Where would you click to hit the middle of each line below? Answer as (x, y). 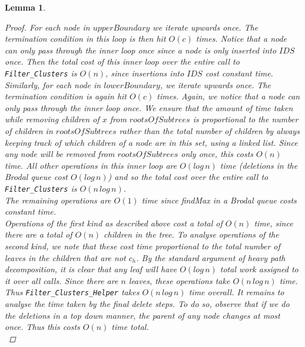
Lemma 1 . (25, 7)
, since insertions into (145, 73)
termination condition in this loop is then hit (85, 39)
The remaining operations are (58, 200)
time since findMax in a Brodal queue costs (219, 200)
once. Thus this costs (42, 327)
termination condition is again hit (66, 96)
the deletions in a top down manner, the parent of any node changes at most (142, 315)
